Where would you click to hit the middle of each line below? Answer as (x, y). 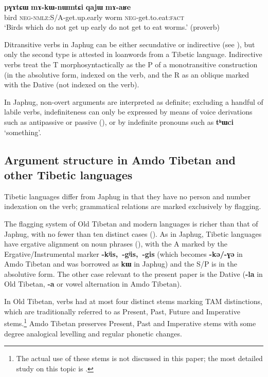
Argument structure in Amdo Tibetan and (120, 159)
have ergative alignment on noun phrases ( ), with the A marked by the (116, 244)
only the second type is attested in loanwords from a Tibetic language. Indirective (133, 54)
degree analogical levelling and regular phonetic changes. (93, 333)
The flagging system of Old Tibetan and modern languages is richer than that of (131, 223)
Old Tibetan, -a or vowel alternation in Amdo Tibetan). (93, 284)
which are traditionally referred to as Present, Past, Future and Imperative (122, 311)
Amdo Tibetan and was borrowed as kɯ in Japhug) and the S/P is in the (121, 264)
